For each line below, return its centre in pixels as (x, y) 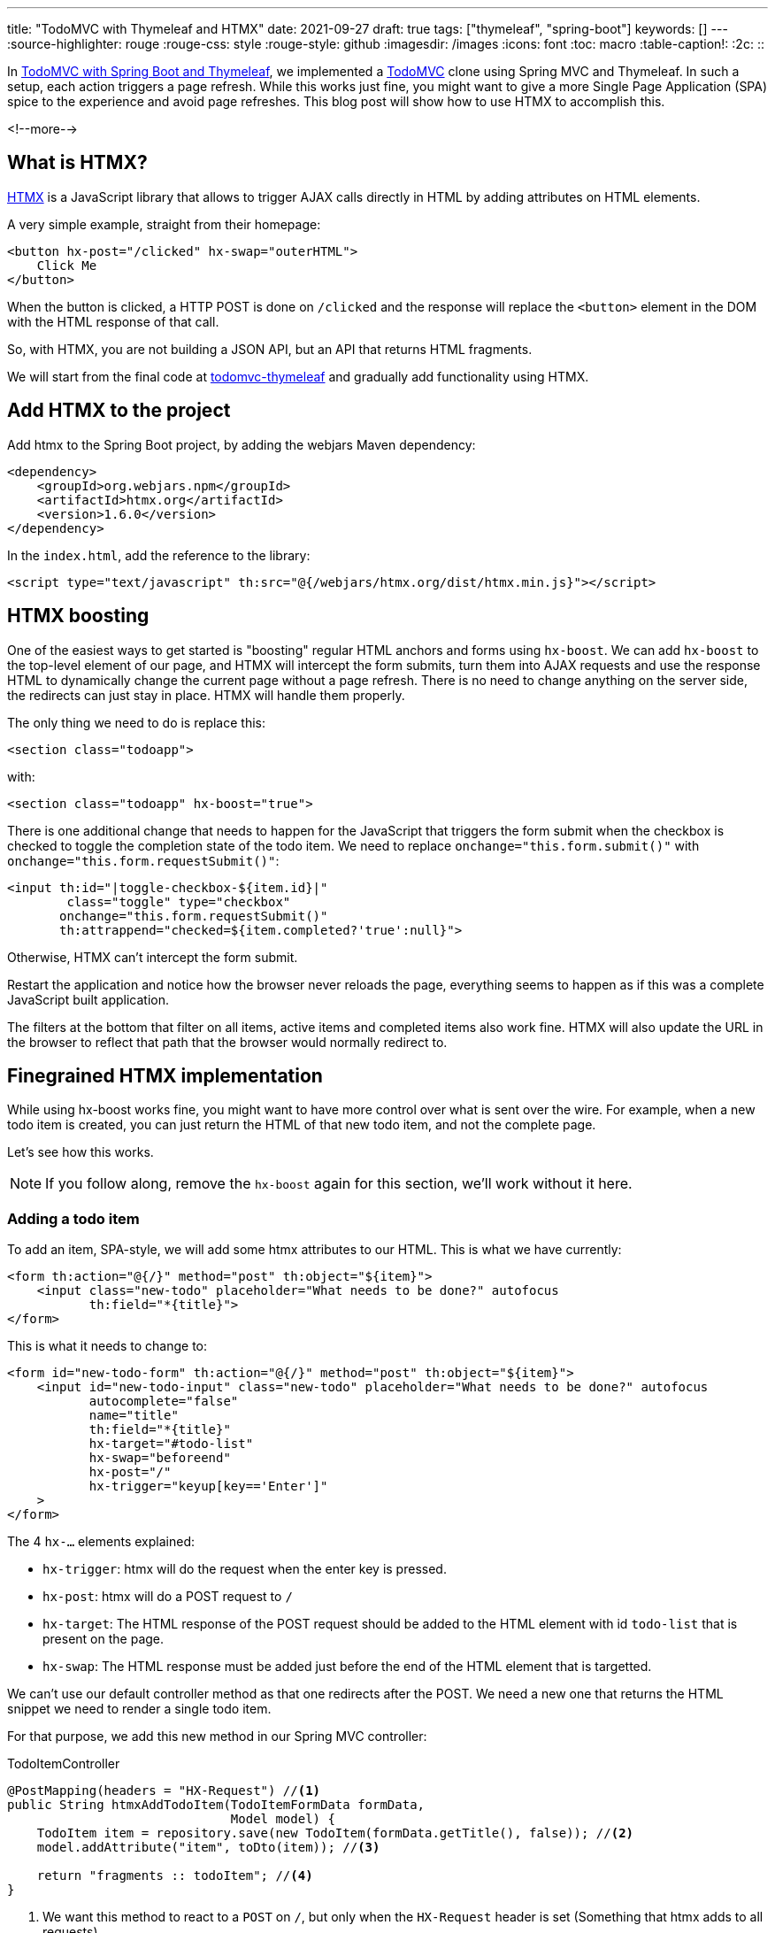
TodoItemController (64, 1764)
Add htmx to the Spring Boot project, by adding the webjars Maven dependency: (242, 444)
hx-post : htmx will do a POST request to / (168, 1597)
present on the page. (104, 1639)
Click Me (67, 265)
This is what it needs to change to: (107, 1346)
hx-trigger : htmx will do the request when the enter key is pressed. (245, 1569)
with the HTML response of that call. (113, 321)
